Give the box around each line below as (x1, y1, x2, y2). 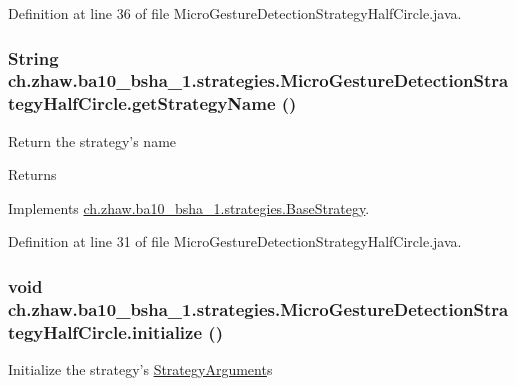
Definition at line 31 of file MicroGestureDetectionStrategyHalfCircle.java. (8, 231, 462, 252)
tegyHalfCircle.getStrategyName (8, 91, 276, 116)
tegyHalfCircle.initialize (8, 319, 203, 344)
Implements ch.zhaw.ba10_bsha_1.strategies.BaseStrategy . (8, 197, 370, 218)
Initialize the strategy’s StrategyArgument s (8, 359, 273, 380)
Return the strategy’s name (8, 130, 177, 151)
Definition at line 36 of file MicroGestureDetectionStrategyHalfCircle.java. (8, 3, 462, 23)
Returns (8, 164, 57, 185)
